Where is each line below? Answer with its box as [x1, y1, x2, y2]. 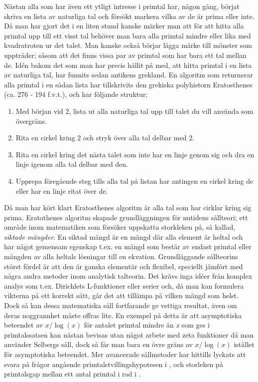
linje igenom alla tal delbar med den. [15, 159, 129, 169]
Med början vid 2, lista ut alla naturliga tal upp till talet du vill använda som [15, 105, 254, 116]
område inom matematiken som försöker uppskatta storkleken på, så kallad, [4, 222, 236, 232]
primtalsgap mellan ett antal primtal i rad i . [4, 369, 141, 379]
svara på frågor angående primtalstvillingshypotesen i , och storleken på [4, 359, 223, 369]
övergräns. [15, 115, 47, 126]
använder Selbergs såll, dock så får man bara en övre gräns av [4, 339, 193, 350]
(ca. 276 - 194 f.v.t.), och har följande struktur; [4, 89, 148, 99]
